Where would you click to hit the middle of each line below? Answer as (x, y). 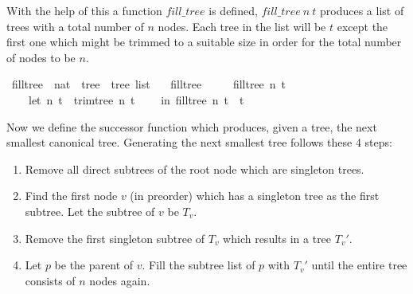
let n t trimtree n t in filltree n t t (136, 99)
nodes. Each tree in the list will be (242, 26)
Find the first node (71, 196)
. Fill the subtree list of (199, 265)
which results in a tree (277, 238)
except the (362, 26)
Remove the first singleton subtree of (115, 238)
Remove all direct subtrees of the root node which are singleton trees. (195, 169)
